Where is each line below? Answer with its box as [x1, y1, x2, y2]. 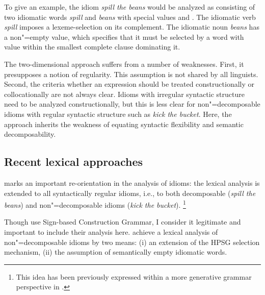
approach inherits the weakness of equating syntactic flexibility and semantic [4, 118, 244, 129]
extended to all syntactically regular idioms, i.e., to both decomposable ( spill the [4, 187, 256, 198]
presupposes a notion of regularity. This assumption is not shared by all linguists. [4, 68, 258, 79]
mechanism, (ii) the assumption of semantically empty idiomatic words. [4, 247, 227, 257]
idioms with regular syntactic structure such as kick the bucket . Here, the [4, 108, 232, 119]
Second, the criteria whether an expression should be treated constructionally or [4, 79, 254, 89]
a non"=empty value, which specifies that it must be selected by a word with [4, 31, 244, 42]
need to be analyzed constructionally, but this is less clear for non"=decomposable [4, 99, 260, 109]
